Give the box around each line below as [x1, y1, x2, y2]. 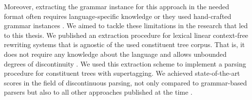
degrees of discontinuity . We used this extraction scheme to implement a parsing [4, 58, 246, 68]
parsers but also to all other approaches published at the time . [4, 87, 193, 97]
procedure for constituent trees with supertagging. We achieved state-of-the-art [4, 68, 240, 78]
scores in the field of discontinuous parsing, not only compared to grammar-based [4, 77, 247, 87]
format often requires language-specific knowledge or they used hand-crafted [4, 11, 232, 21]
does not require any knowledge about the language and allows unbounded [4, 49, 227, 59]
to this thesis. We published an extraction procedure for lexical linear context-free [4, 30, 249, 40]
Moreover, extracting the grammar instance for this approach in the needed [4, 1, 230, 11]
